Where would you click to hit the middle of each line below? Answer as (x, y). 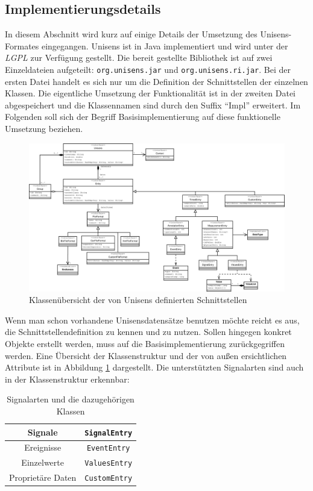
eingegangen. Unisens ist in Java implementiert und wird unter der (165, 45)
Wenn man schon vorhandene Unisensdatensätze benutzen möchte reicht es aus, (152, 320)
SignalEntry (109, 433)
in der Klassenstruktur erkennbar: (67, 379)
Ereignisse (43, 447)
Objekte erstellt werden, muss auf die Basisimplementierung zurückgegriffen (145, 343)
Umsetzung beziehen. (44, 129)
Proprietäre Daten (43, 477)
